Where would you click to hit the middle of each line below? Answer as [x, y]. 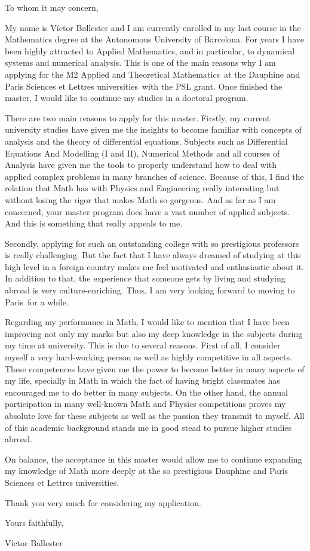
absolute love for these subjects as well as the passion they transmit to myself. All [155, 415]
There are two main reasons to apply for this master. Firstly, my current [138, 117]
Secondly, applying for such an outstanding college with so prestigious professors [152, 243]
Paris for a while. [37, 301]
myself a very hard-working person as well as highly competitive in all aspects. [148, 357]
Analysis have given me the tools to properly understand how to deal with [141, 165]
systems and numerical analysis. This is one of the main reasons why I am [140, 62]
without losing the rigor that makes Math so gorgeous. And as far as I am [140, 199]
